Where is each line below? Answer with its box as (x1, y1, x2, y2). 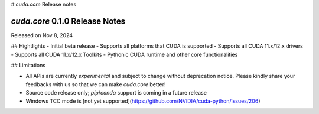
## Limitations (11, 62, 46, 69)
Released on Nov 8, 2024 (11, 31, 73, 38)
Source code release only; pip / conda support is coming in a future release (25, 89, 207, 96)
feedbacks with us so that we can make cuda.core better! (25, 80, 166, 88)
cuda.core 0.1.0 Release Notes (11, 16, 126, 26)
